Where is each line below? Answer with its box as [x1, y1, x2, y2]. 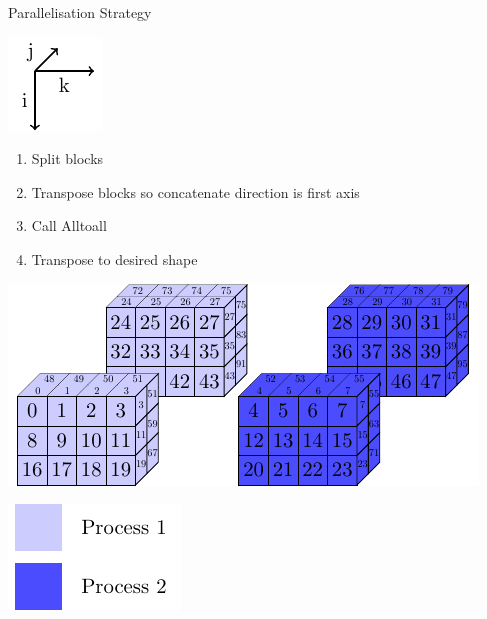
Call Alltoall [31, 215, 107, 236]
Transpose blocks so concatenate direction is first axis [31, 181, 360, 202]
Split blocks [31, 148, 104, 169]
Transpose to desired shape [31, 248, 198, 269]
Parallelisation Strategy [8, 2, 152, 22]
